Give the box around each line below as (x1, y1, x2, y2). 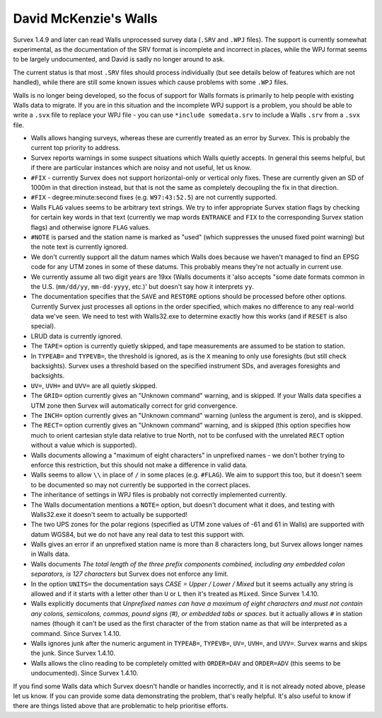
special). (30, 322, 56, 331)
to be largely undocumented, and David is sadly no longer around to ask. (13, 55, 226, 64)
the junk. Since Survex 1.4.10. (30, 649, 116, 658)
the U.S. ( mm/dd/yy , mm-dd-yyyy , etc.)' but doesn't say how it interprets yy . (30, 282, 255, 290)
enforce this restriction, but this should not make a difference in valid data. (30, 460, 248, 469)
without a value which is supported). (30, 441, 137, 450)
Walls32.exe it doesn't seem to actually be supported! (30, 510, 187, 518)
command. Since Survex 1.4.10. (30, 629, 122, 637)
